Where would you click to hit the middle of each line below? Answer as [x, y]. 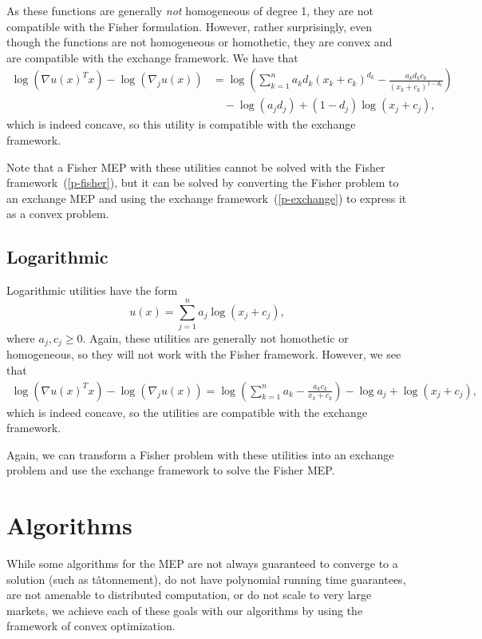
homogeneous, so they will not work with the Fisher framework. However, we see [204, 354]
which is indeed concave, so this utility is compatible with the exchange [181, 124]
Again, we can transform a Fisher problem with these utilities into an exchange [200, 454]
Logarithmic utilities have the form [92, 290]
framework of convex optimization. [91, 626]
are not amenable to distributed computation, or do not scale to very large [189, 595]
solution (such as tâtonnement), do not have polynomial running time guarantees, [206, 579]
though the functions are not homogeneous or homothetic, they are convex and [200, 42]
